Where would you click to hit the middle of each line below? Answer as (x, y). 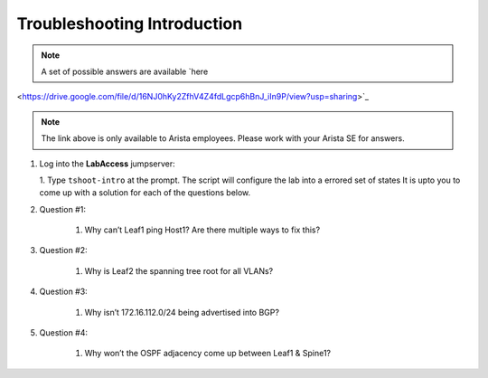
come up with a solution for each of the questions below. (145, 193)
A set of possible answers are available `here (125, 71)
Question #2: (63, 250)
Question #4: (64, 333)
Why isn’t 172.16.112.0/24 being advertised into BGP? (182, 312)
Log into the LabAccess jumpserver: (107, 164)
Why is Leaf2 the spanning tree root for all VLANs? (179, 270)
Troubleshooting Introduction (130, 24)
